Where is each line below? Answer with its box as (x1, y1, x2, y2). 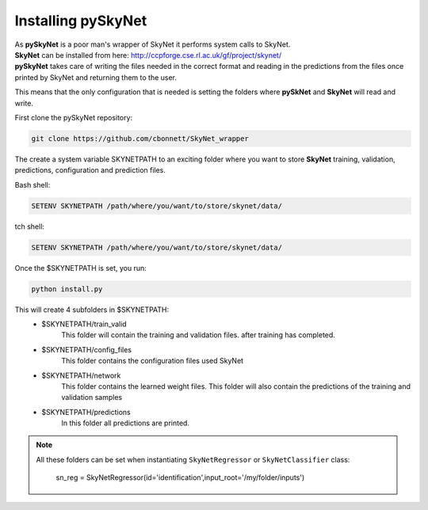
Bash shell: (14, 180, 51, 189)
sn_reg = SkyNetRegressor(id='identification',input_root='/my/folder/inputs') (55, 473, 305, 482)
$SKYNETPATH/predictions (41, 407, 131, 417)
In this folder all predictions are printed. (61, 418, 190, 428)
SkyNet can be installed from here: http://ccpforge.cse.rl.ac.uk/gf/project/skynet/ (14, 50, 281, 59)
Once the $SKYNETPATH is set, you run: (14, 263, 147, 272)
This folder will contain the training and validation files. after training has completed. (61, 330, 336, 340)
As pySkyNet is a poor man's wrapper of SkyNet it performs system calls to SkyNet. (14, 40, 291, 49)
